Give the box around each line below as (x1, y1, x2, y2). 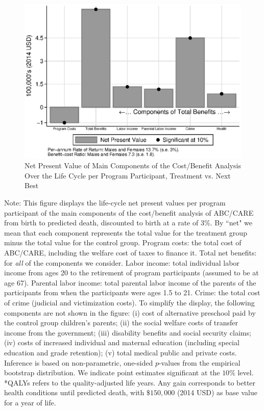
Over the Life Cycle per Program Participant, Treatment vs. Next (25, 170, 231, 181)
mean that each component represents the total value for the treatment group (4, 227, 247, 238)
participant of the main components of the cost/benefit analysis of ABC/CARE (4, 207, 254, 218)
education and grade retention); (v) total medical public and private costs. (4, 347, 237, 357)
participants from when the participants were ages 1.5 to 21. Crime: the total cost (4, 287, 260, 298)
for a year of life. (4, 397, 56, 407)
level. (237, 367, 254, 378)
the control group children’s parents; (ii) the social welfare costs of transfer (4, 317, 238, 328)
